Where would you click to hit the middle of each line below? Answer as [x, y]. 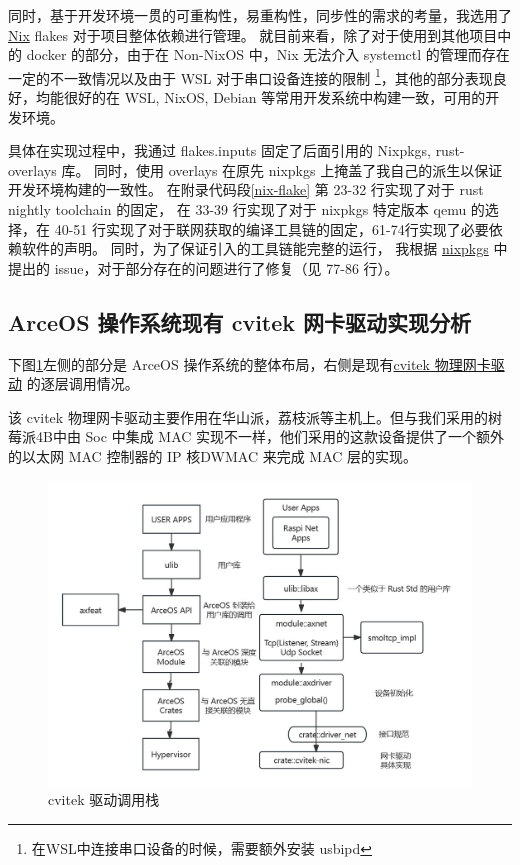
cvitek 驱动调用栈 [104, 799]
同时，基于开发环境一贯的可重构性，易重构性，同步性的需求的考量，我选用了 [260, 15]
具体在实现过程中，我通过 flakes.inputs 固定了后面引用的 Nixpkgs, [219, 150]
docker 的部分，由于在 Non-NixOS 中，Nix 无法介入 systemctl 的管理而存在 [268, 54]
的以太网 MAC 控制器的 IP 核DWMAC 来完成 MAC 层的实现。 [213, 455]
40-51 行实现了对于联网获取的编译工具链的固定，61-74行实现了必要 [271, 228]
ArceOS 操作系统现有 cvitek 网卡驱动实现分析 [240, 321]
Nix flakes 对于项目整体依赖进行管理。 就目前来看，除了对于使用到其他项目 [253, 34]
